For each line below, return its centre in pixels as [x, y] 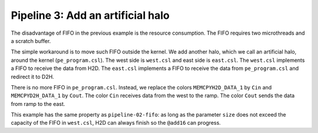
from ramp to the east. [38, 104]
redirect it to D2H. [32, 77]
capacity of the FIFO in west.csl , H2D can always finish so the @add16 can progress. [116, 123]
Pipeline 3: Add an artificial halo [90, 15]
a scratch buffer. [31, 41]
